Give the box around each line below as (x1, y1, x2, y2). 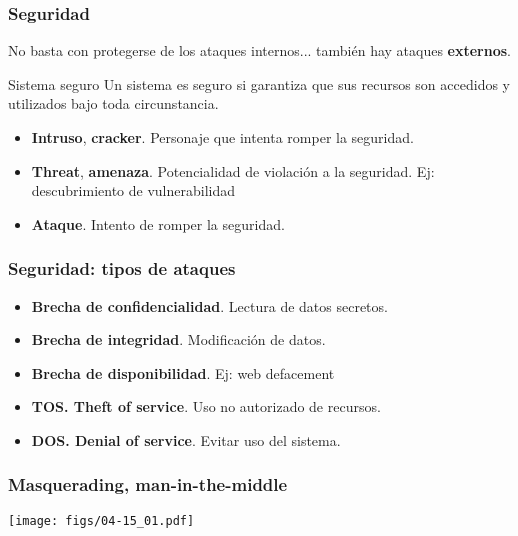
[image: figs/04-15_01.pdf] (8, 513, 195, 528)
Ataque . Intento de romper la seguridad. (31, 213, 285, 234)
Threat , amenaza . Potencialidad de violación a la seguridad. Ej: (31, 160, 435, 181)
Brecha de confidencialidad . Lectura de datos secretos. (31, 295, 388, 316)
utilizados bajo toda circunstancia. (8, 93, 219, 114)
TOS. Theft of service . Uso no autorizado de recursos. (31, 396, 381, 417)
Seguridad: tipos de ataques (8, 256, 236, 281)
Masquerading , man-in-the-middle (8, 472, 288, 497)
